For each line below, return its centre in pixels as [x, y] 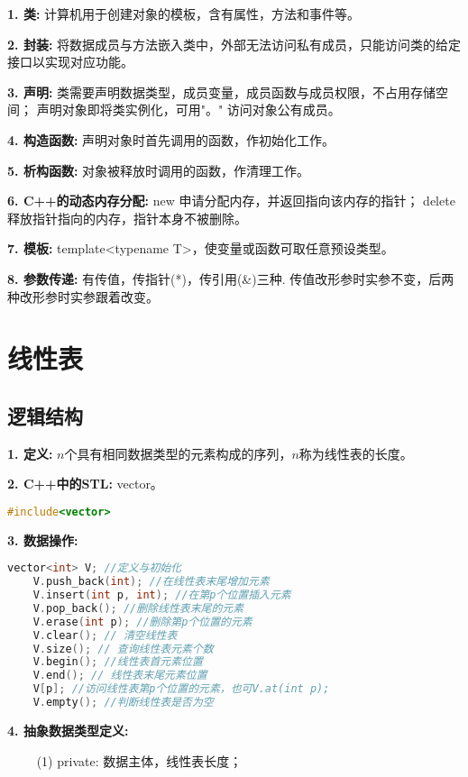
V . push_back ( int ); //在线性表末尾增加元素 [151, 582]
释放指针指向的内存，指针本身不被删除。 [127, 218]
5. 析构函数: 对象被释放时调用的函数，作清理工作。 [159, 170]
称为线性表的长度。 [356, 453]
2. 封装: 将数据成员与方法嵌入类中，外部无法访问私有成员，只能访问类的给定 [234, 44]
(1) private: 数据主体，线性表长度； [139, 760]
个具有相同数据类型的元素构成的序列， [178, 453]
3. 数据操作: [43, 539]
